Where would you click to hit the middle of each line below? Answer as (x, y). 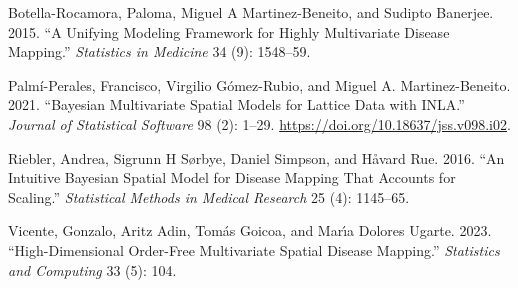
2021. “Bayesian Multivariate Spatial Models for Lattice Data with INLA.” (236, 104)
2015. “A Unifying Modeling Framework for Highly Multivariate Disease (229, 31)
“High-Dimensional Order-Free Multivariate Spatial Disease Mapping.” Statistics (254, 249)
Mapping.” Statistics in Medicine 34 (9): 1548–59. (159, 51)
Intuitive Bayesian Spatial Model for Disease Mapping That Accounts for (232, 177)
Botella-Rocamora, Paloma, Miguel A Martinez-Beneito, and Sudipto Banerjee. (251, 12)
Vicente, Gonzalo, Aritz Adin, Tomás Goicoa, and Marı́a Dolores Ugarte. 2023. (250, 230)
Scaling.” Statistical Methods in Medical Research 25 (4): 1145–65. (209, 196)
